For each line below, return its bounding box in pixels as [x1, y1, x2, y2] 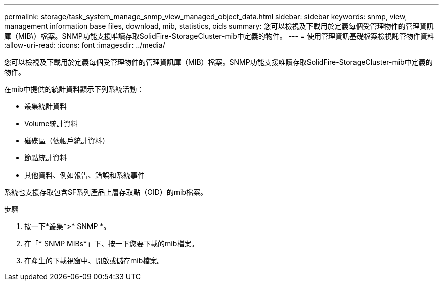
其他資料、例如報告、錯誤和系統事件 [24, 170, 145, 179]
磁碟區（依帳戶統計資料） [24, 136, 109, 145]
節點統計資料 [24, 153, 67, 162]
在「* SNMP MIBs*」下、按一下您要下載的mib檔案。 [24, 239, 199, 248]
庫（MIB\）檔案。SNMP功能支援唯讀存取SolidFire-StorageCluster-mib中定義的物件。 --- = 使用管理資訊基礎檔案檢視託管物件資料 [4, 32, 435, 40]
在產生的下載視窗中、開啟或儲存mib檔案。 [24, 256, 164, 265]
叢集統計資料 [24, 102, 67, 110]
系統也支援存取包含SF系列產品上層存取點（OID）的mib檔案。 [4, 188, 208, 196]
